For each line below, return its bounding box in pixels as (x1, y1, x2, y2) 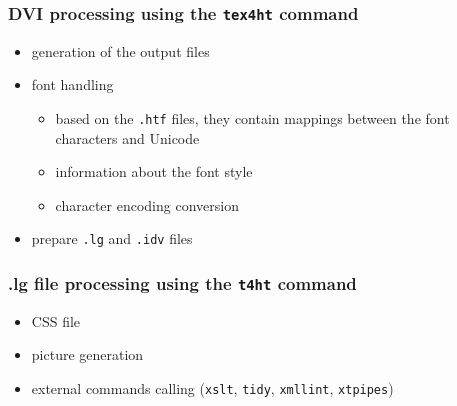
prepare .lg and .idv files (31, 228, 193, 249)
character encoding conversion (55, 194, 239, 215)
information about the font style (55, 161, 253, 182)
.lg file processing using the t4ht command (8, 270, 357, 295)
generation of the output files (31, 40, 210, 61)
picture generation (31, 344, 144, 365)
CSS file (31, 310, 81, 331)
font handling (31, 74, 114, 95)
